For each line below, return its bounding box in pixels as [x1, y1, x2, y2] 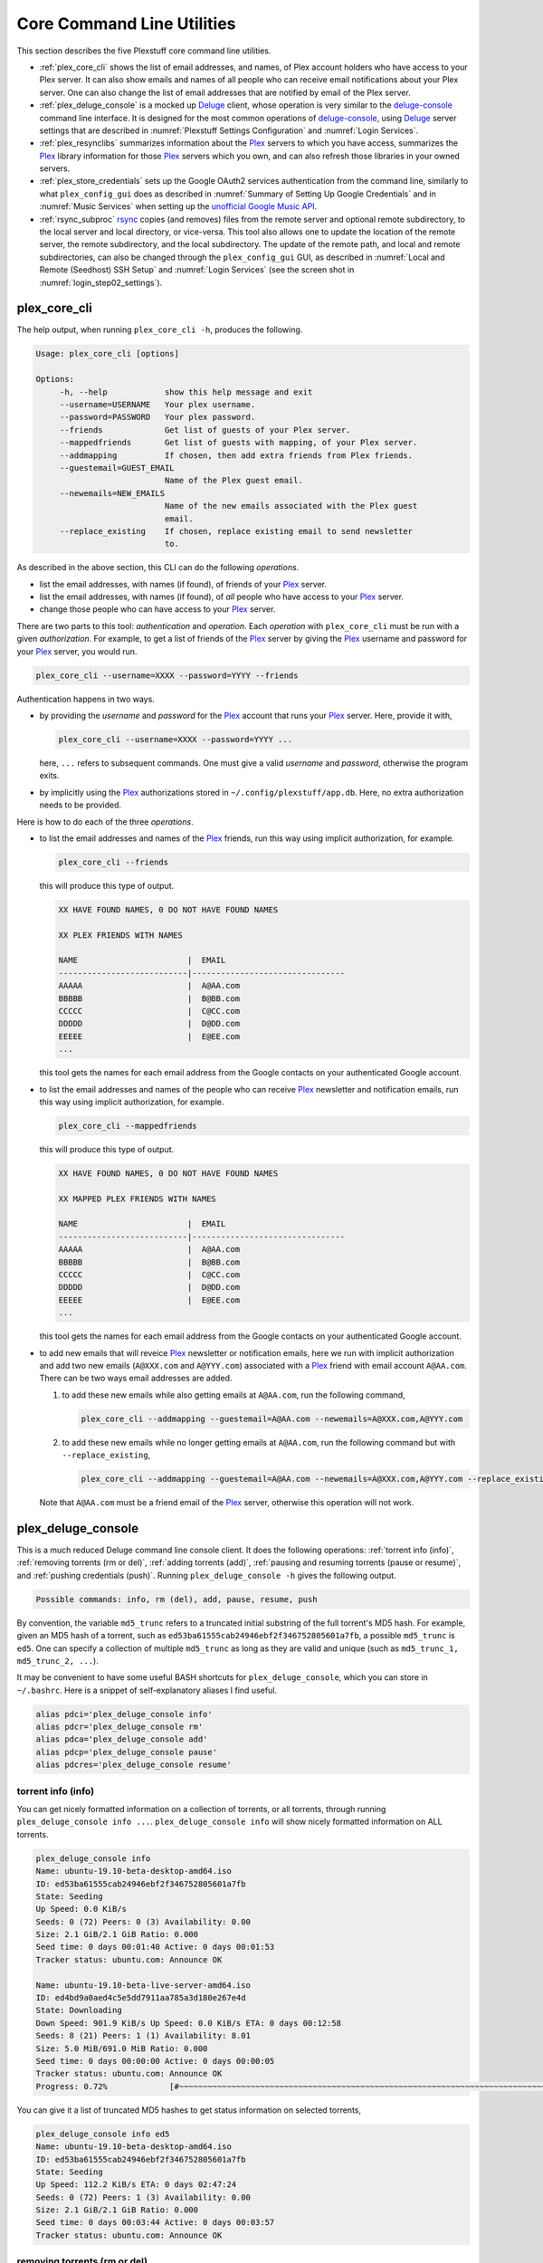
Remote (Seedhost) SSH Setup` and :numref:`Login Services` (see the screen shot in [39, 264, 355, 275]
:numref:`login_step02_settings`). [39, 277, 163, 288]
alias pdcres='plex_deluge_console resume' [35, 1760, 233, 1770]
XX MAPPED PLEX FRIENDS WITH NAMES [58, 1193, 216, 1204]
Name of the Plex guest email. [164, 475, 303, 486]
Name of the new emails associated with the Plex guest [164, 501, 418, 511]
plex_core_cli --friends [58, 856, 169, 867]
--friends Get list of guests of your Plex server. [59, 425, 351, 434]
